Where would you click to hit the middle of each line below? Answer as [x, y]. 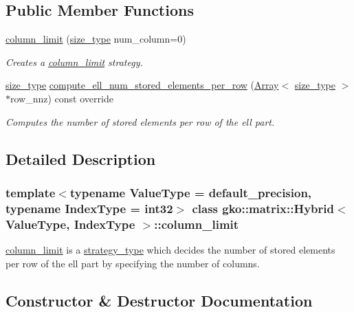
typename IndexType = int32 [89, 208]
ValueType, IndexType [70, 224]
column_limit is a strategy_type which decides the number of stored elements [170, 250]
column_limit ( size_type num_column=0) [96, 39]
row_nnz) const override [62, 98]
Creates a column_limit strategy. [74, 62]
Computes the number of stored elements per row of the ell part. [140, 121]
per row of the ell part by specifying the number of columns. [133, 263]
